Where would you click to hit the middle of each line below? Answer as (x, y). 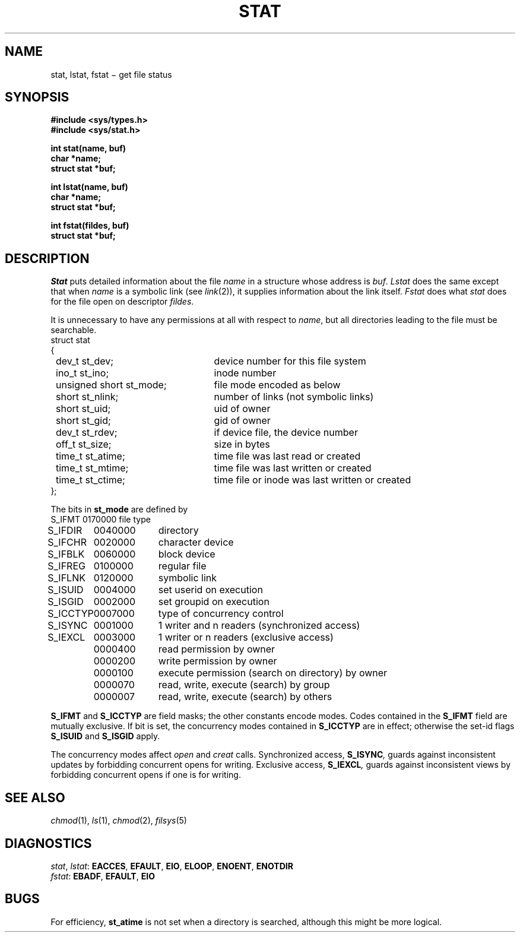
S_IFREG (66, 566)
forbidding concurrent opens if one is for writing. (146, 775)
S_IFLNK (66, 578)
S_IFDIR (65, 531)
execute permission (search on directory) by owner (273, 673)
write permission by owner (218, 661)
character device (196, 542)
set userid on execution (210, 590)
